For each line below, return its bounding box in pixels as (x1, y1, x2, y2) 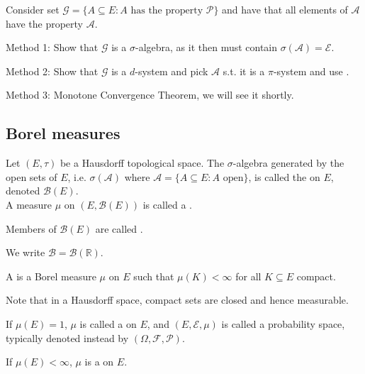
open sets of (6, 169, 57, 184)
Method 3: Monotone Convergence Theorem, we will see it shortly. (6, 87, 294, 102)
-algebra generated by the (232, 155, 344, 170)
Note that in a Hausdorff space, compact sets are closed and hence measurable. (6, 292, 349, 307)
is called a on (79, 316, 137, 331)
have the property (6, 16, 83, 31)
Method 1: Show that (6, 40, 99, 55)
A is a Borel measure (6, 268, 96, 283)
